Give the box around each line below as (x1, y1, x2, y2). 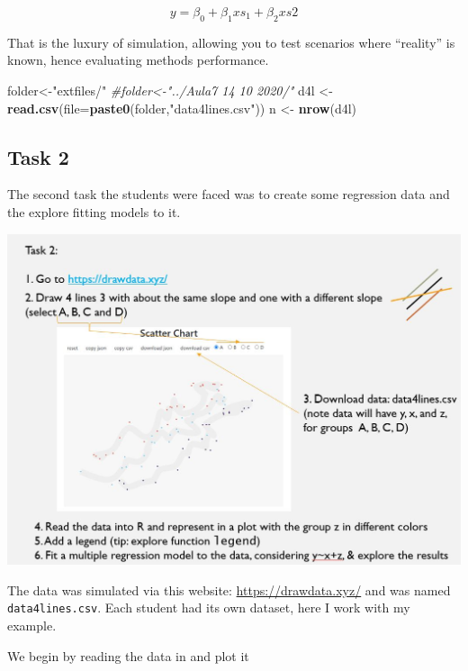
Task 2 (7, 142, 69, 170)
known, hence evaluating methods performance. (7, 50, 269, 69)
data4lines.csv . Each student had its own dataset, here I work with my (7, 598, 410, 617)
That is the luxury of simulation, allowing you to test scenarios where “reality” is (7, 32, 455, 51)
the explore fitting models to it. (7, 202, 181, 221)
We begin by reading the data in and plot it (7, 646, 249, 665)
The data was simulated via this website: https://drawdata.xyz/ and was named (7, 580, 451, 599)
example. (7, 616, 57, 635)
